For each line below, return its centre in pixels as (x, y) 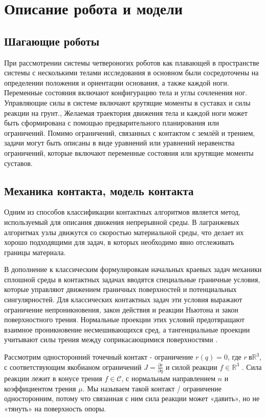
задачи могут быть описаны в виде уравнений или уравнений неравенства (119, 143)
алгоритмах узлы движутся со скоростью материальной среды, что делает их (124, 232)
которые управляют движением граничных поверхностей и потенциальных (120, 289)
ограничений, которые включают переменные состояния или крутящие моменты (129, 152)
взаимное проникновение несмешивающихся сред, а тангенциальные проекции (127, 329)
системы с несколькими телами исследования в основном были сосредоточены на (131, 72)
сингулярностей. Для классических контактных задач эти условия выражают (123, 299)
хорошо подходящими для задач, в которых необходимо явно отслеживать (119, 242)
